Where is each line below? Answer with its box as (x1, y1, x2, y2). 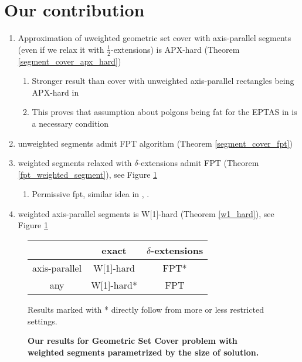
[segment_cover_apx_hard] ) (18, 55, 121, 67)
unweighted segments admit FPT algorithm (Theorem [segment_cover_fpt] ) (18, 137, 293, 149)
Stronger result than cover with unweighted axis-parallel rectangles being (32, 75, 294, 87)
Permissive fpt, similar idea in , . (32, 188, 150, 200)
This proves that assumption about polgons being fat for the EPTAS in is (32, 106, 297, 118)
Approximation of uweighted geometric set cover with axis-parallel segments (18, 32, 291, 44)
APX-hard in (32, 86, 79, 98)
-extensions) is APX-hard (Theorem (111, 43, 240, 55)
